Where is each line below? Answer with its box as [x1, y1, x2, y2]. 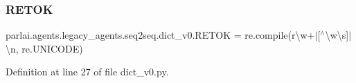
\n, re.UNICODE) [6, 41, 83, 55]
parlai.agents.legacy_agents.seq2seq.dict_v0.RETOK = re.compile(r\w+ [6, 28, 315, 42]
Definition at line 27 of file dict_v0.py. [6, 64, 169, 79]
